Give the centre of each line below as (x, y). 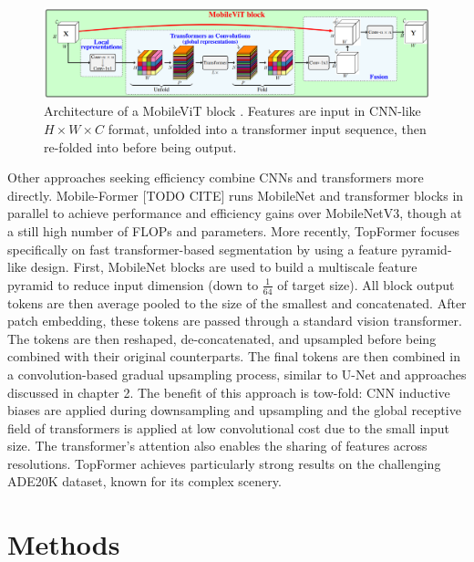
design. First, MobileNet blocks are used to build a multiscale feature (224, 267)
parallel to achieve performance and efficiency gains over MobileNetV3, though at (235, 213)
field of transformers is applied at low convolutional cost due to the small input (229, 427)
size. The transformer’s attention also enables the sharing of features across (217, 446)
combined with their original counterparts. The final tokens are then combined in (234, 356)
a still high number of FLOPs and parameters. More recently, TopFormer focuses (234, 230)
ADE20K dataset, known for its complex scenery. (144, 481)
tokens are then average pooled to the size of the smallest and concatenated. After (237, 302)
